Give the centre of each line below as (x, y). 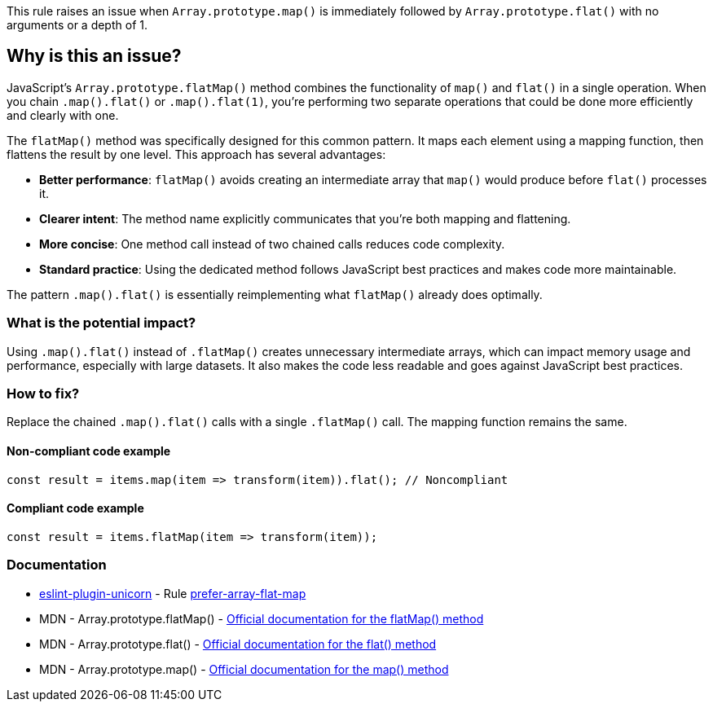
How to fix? (43, 393)
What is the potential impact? (101, 323)
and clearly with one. (63, 115)
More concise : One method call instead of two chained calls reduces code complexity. (272, 244)
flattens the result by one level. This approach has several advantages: (196, 154)
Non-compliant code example (89, 451)
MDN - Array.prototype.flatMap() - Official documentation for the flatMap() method (262, 618)
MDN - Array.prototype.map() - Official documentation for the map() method (244, 669)
